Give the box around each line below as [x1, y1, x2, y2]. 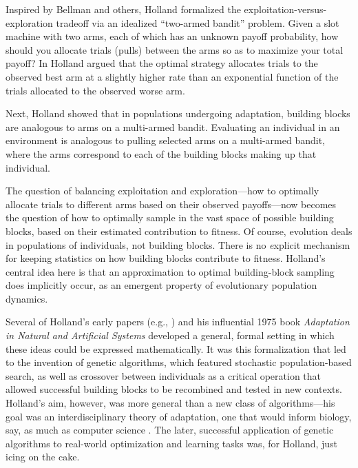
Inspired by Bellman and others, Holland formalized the [6, 2, 241, 16]
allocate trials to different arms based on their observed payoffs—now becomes [6, 196, 337, 211]
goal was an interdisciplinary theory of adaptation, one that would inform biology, [6, 409, 352, 423]
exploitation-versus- [244, 2, 327, 16]
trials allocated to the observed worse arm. [6, 83, 185, 97]
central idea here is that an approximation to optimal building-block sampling [6, 264, 335, 278]
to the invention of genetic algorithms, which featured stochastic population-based [6, 355, 352, 369]
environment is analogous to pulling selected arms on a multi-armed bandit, [6, 133, 325, 147]
